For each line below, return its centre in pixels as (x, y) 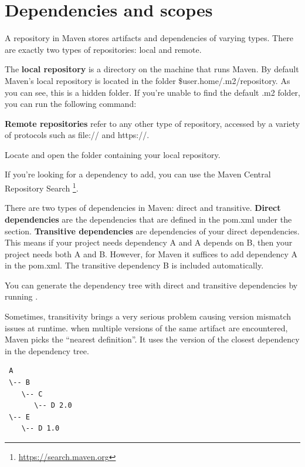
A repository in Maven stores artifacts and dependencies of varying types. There (149, 38)
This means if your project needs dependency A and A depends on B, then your (149, 242)
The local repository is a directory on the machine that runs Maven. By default (152, 69)
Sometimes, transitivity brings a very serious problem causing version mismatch (148, 316)
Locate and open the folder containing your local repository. (113, 154)
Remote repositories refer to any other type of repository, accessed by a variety (152, 123)
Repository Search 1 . (42, 187)
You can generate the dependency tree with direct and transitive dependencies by (151, 285)
